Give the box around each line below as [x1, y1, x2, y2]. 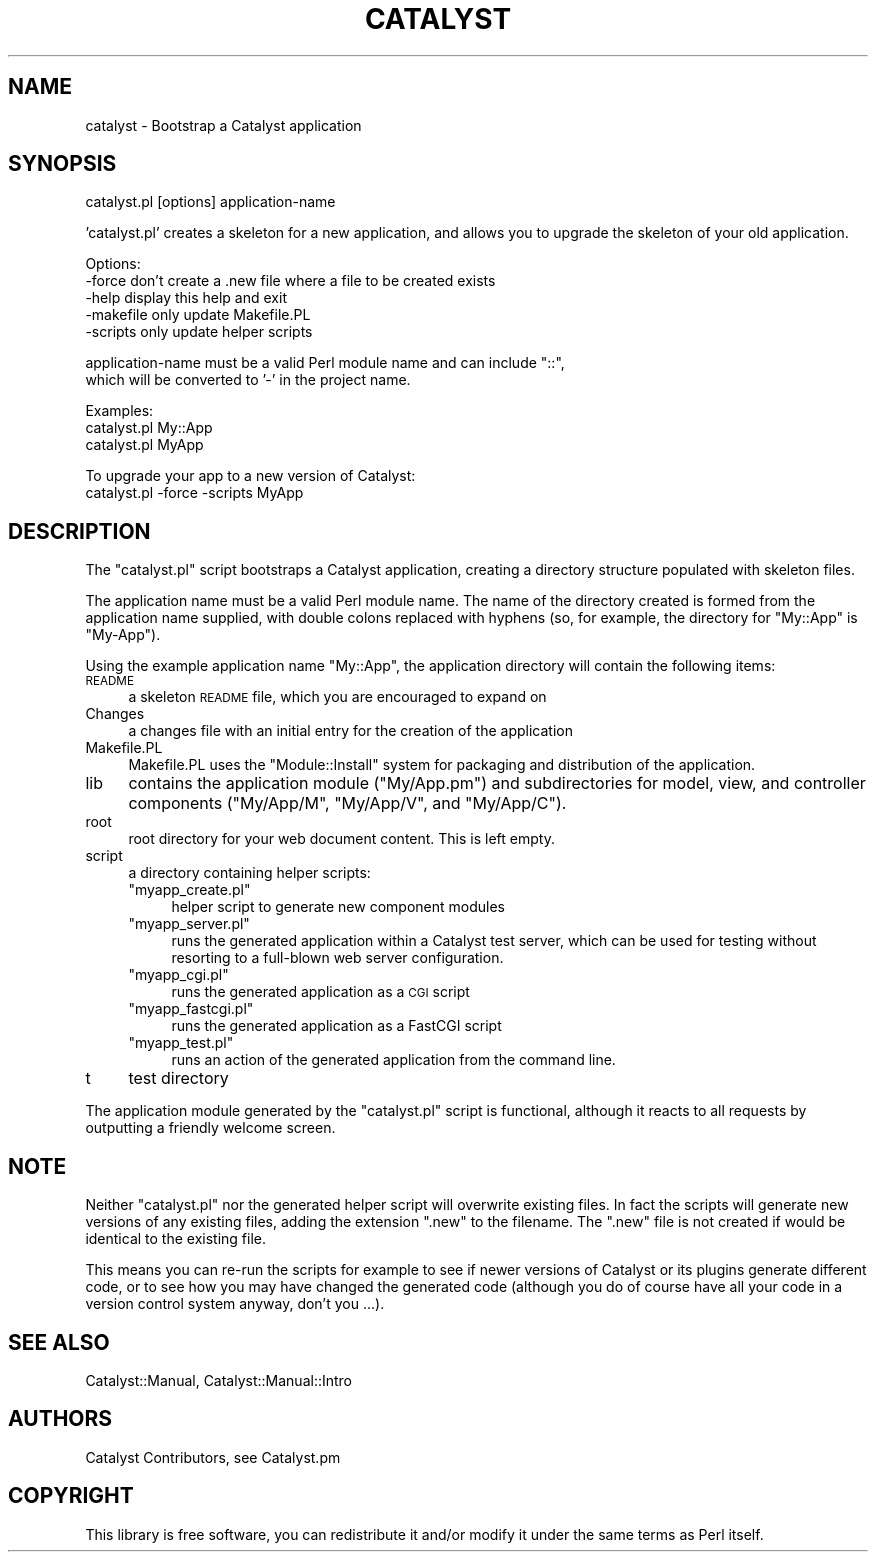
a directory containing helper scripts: [128, 864, 371, 882]
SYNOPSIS [8, 151, 117, 177]
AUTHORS [8, 1406, 113, 1432]
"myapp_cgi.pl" [128, 966, 229, 984]
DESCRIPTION [8, 518, 151, 544]
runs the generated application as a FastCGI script [171, 1017, 502, 1035]
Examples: [85, 402, 154, 420]
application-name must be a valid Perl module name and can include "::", [85, 354, 565, 372]
